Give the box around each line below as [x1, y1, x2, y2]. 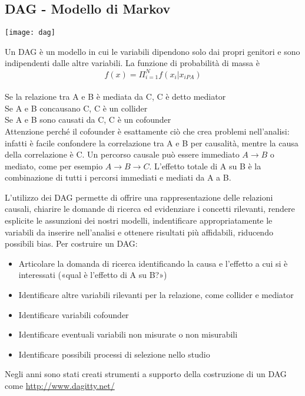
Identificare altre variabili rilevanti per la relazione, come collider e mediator [18, 289, 294, 301]
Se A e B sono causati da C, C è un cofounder [5, 113, 171, 126]
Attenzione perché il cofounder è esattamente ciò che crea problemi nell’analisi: [5, 125, 290, 137]
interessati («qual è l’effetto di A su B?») [18, 269, 167, 281]
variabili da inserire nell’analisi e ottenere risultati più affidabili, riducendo [5, 225, 273, 238]
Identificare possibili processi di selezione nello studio [18, 348, 210, 360]
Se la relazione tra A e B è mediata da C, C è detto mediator [5, 90, 226, 103]
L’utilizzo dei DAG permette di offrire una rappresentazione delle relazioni [5, 191, 273, 203]
